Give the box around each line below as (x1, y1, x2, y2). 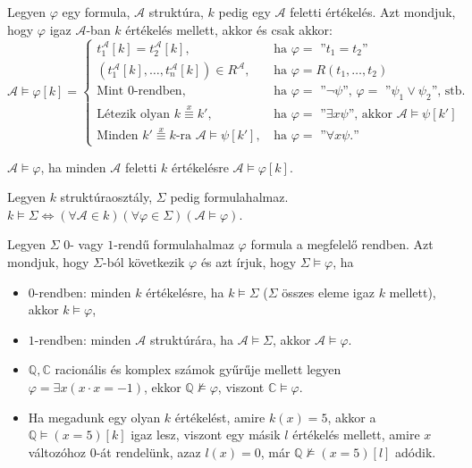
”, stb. (431, 85, 466, 98)
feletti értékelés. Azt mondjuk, (290, 3, 456, 21)
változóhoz (28, 442, 86, 461)
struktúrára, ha (149, 330, 234, 348)
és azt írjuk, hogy (200, 252, 297, 271)
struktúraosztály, (60, 188, 153, 206)
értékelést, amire (174, 407, 265, 426)
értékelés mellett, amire (292, 425, 420, 444)
